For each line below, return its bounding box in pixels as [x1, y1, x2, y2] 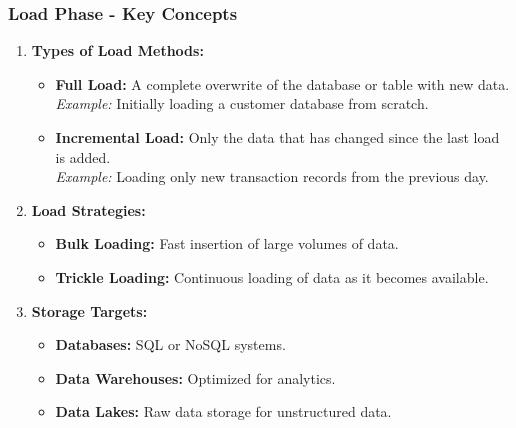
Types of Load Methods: [31, 40, 204, 61]
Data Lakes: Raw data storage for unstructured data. [55, 401, 392, 422]
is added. [55, 146, 111, 167]
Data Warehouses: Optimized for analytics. [55, 367, 336, 388]
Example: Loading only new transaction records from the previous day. [55, 166, 489, 187]
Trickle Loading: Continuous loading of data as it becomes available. [55, 266, 489, 287]
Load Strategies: [31, 199, 146, 220]
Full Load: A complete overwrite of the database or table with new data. [55, 73, 510, 94]
